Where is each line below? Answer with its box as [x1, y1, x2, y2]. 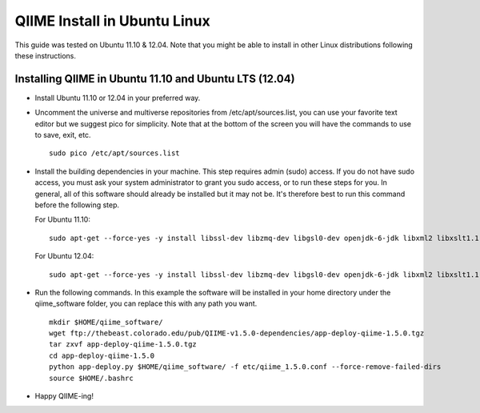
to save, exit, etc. [34, 130, 91, 140]
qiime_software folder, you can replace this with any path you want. [34, 299, 258, 308]
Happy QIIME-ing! [34, 391, 94, 401]
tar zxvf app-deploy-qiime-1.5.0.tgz [49, 340, 198, 349]
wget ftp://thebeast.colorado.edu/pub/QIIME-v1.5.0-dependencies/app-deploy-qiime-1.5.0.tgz [49, 329, 425, 338]
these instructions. [14, 50, 76, 60]
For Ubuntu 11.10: [34, 215, 91, 224]
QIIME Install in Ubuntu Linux [14, 12, 211, 30]
